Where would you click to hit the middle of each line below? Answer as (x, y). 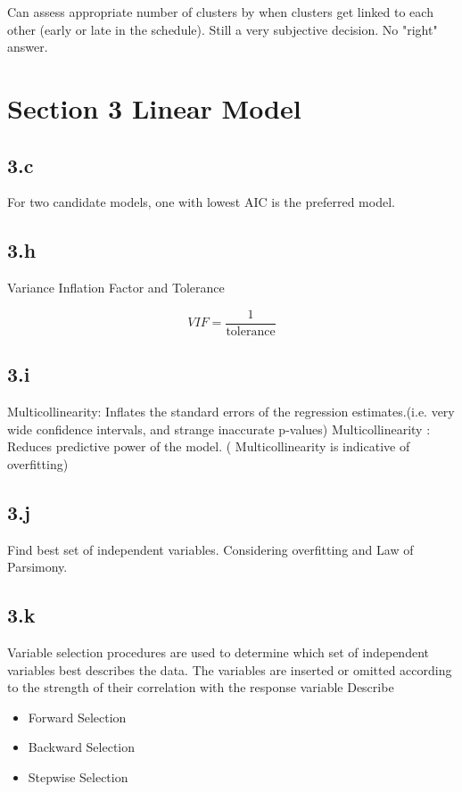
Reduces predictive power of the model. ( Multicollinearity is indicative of (209, 446)
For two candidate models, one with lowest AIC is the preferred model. (201, 202)
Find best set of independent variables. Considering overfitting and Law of (210, 549)
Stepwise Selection (78, 776)
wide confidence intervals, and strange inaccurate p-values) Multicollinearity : (219, 429)
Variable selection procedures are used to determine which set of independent (218, 652)
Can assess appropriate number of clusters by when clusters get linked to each (220, 12)
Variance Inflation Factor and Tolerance (116, 288)
